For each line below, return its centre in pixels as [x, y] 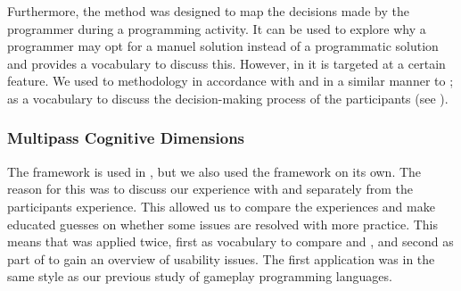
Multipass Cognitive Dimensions [126, 138]
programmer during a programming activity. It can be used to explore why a [217, 28]
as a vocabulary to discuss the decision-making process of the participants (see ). [228, 98]
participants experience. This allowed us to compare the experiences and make [221, 206]
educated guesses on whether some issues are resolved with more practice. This [223, 224]
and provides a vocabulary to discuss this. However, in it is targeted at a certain [226, 63]
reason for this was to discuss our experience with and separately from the [210, 189]
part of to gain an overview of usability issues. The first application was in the [221, 258]
